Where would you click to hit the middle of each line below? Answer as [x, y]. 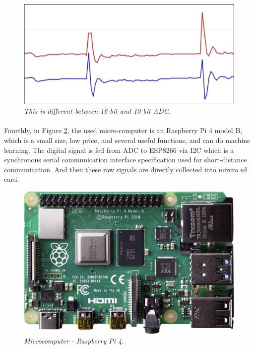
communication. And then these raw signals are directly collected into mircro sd [126, 169]
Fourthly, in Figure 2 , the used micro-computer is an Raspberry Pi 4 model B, [123, 130]
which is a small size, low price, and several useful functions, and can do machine [127, 140]
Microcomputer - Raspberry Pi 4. [74, 340]
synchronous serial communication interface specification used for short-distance [126, 160]
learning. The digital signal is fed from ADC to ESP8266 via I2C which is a [119, 150]
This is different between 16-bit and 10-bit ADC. [97, 111]
